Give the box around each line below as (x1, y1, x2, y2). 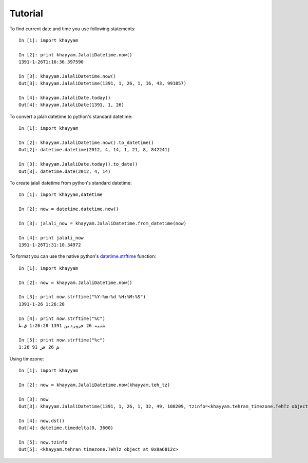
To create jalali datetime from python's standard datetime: (9, 179, 132, 186)
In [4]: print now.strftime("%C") (18, 315, 105, 321)
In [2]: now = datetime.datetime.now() (18, 206, 119, 212)
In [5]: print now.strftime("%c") (18, 337, 105, 343)
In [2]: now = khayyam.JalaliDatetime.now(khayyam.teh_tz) (18, 382, 170, 388)
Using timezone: (9, 355, 44, 361)
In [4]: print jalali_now (18, 235, 84, 240)
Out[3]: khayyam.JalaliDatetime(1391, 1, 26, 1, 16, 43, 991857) (18, 80, 187, 87)
